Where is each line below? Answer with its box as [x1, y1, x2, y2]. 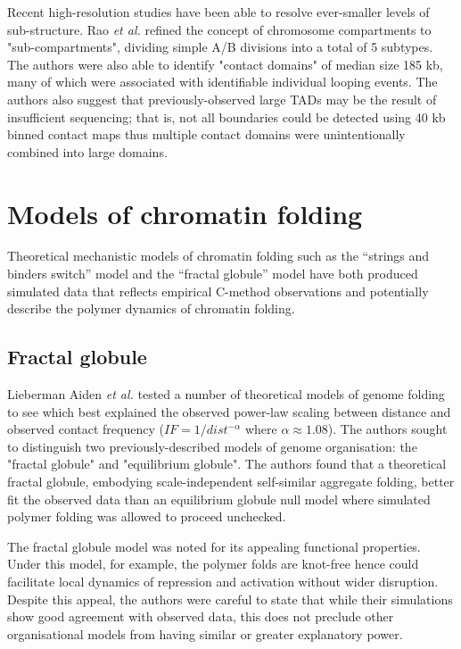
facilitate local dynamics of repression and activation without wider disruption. [7, 571, 439, 590]
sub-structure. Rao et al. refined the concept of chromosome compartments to [7, 20, 432, 38]
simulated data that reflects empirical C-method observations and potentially [7, 281, 429, 300]
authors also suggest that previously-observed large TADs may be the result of [7, 89, 437, 108]
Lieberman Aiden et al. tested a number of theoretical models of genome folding [7, 385, 445, 404]
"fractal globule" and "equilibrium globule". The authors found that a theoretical [7, 454, 447, 473]
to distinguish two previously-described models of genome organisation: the [7, 437, 417, 455]
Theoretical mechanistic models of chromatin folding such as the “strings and [7, 246, 430, 265]
